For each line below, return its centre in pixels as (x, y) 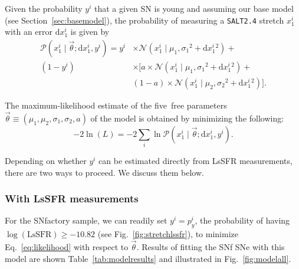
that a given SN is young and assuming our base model (194, 8)
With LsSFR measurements (72, 199)
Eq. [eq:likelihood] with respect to (67, 247)
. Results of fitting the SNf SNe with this (211, 247)
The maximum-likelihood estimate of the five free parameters (116, 105)
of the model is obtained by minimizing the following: (187, 118)
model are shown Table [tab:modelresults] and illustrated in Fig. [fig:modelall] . (148, 258)
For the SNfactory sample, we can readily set (86, 220)
